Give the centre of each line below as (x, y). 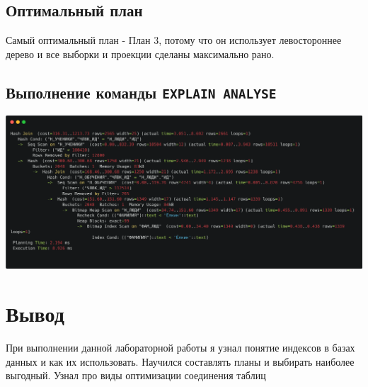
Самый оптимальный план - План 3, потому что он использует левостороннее (174, 40)
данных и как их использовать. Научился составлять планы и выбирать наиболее (180, 361)
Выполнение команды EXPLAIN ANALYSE (141, 92)
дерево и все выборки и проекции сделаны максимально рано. (140, 54)
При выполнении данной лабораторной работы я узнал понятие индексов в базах (180, 347)
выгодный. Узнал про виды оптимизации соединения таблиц (136, 375)
